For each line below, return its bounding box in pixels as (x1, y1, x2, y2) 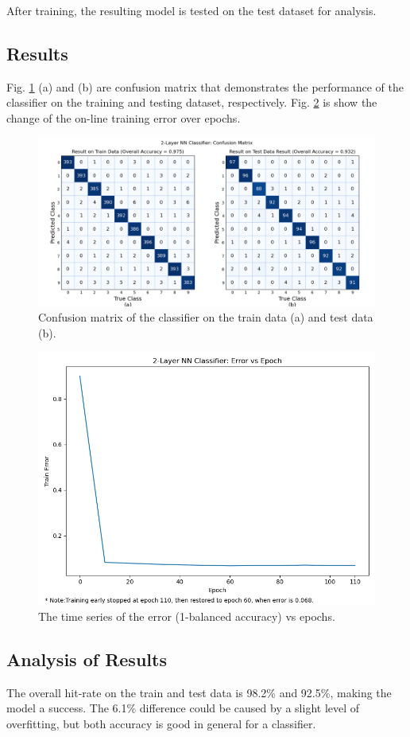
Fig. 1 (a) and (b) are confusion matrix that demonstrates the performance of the (6, 78, 404, 95)
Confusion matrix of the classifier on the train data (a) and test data (38, 309, 373, 326)
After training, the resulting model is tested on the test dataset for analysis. (6, 2, 377, 18)
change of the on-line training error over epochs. (6, 109, 241, 126)
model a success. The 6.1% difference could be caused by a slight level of (6, 700, 360, 716)
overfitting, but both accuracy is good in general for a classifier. (6, 715, 316, 731)
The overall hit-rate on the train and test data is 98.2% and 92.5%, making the (6, 684, 392, 700)
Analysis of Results (6, 646, 167, 671)
